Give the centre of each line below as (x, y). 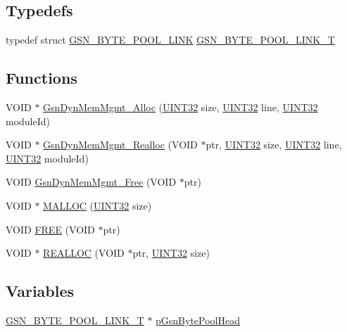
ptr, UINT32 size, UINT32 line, (274, 145)
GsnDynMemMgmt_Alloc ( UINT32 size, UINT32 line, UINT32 (181, 107)
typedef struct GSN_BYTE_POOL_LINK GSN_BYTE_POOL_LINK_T (170, 40)
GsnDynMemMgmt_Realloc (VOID (120, 145)
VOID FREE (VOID (50, 229)
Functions (42, 78)
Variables (40, 291)
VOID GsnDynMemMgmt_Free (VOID (91, 182)
